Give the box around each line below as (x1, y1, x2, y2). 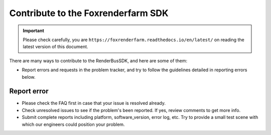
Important (23, 28, 45, 34)
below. (22, 74, 36, 80)
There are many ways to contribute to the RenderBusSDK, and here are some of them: (9, 58, 188, 64)
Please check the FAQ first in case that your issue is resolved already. (22, 100, 166, 106)
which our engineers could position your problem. (22, 121, 125, 127)
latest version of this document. (23, 44, 88, 50)
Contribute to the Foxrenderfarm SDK (9, 8, 169, 19)
